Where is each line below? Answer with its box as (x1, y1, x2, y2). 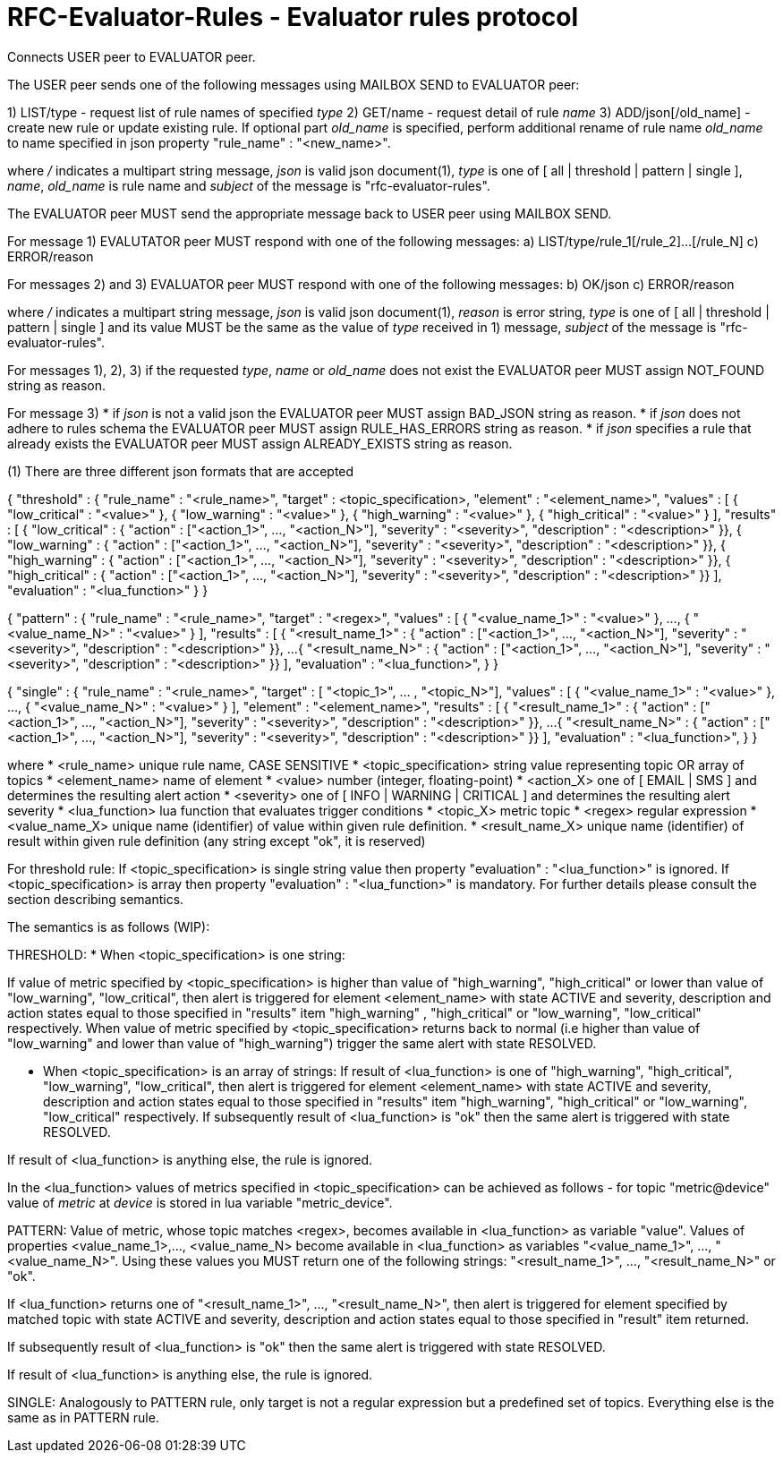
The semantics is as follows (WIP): (7, 918, 210, 935)
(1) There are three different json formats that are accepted (7, 463, 354, 479)
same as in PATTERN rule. (7, 1409, 159, 1425)
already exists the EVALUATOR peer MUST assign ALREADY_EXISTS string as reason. (7, 435, 513, 451)
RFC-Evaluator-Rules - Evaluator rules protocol (7, 2, 579, 32)
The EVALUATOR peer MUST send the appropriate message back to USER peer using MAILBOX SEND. (7, 205, 612, 221)
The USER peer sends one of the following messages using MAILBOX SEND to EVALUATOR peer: (7, 76, 580, 92)
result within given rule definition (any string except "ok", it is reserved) (7, 832, 426, 849)
